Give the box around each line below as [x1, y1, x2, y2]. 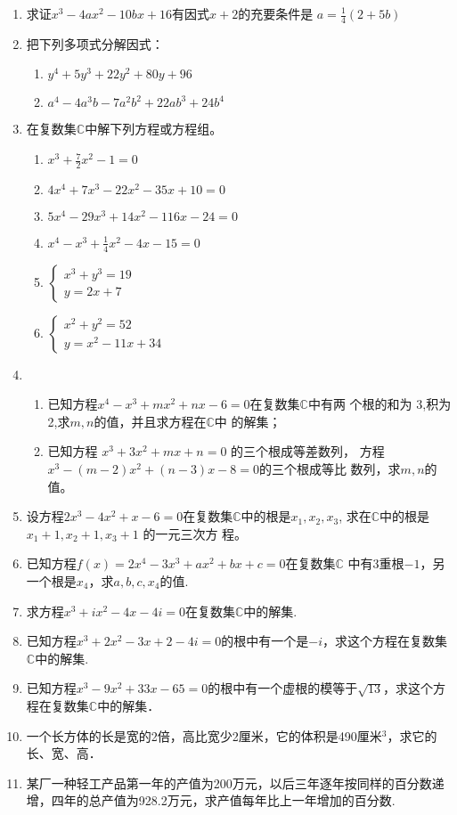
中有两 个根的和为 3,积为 [307, 395, 452, 413]
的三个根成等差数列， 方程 [231, 442, 385, 460]
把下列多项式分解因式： [26, 34, 164, 53]
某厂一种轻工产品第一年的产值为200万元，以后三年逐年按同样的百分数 [26, 773, 432, 792]
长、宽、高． [26, 744, 102, 762]
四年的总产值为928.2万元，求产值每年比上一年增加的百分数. [51, 791, 396, 810]
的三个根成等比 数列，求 [258, 460, 401, 478]
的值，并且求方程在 [94, 412, 207, 430]
